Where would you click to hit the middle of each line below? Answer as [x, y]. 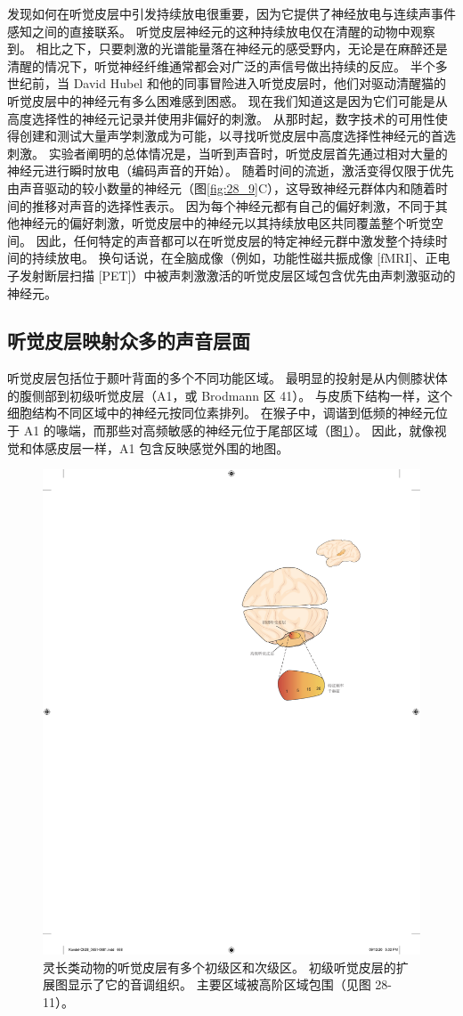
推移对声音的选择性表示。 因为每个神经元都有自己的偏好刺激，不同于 [233, 205]
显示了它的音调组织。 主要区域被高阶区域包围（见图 [219, 984]
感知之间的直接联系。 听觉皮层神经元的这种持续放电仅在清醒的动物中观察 [221, 31]
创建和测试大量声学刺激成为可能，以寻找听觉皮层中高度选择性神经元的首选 [237, 136]
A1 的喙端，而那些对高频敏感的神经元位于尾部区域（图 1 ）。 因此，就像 [229, 431]
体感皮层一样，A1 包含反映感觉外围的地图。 [160, 447]
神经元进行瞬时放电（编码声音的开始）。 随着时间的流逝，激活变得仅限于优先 [231, 171]
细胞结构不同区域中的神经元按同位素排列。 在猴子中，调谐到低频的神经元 [221, 413]
